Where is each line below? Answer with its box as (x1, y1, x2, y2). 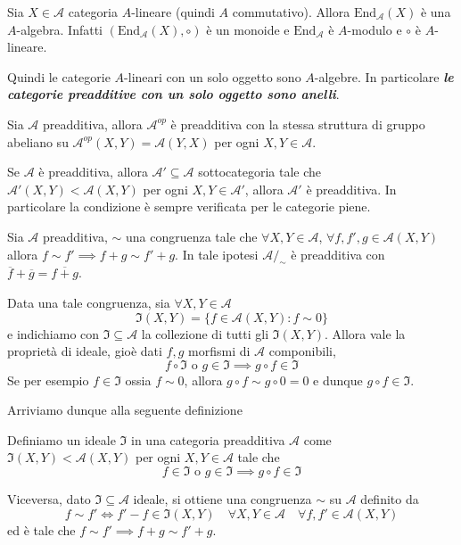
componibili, (268, 342, 336, 360)
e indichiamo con (7, 324, 100, 343)
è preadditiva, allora (38, 162, 148, 181)
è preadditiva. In (306, 179, 397, 198)
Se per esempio (7, 370, 89, 389)
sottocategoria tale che (198, 162, 322, 181)
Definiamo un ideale (7, 430, 116, 449)
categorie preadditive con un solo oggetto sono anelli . (7, 85, 340, 103)
